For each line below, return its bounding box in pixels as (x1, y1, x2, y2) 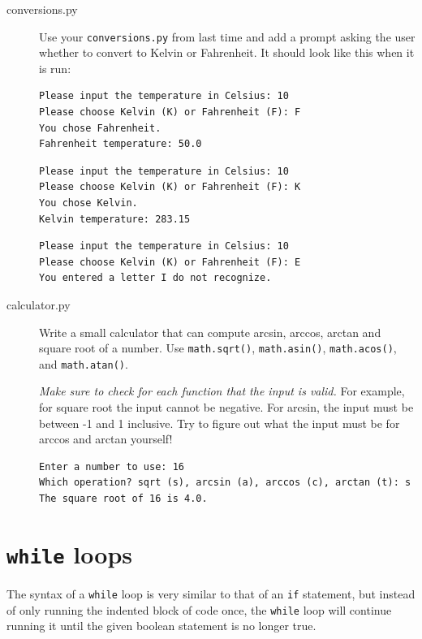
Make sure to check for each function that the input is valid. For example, (39, 382, 405, 399)
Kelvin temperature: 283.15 (39, 213, 191, 225)
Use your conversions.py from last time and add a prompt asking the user (39, 28, 416, 45)
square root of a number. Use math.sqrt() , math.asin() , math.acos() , (39, 339, 397, 356)
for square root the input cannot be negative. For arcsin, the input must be (39, 399, 414, 416)
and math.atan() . (39, 355, 128, 372)
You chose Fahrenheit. (39, 122, 161, 134)
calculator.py (6, 296, 71, 313)
